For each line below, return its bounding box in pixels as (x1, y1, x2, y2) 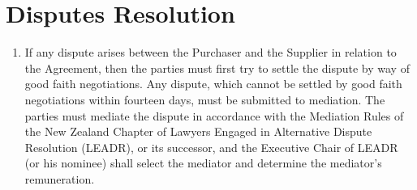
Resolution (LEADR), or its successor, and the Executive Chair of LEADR (24, 138, 398, 155)
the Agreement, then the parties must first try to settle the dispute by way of (24, 59, 410, 76)
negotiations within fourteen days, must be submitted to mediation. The (24, 91, 385, 108)
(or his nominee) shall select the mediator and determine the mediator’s (24, 154, 382, 171)
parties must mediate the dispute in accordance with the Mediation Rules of (24, 107, 404, 124)
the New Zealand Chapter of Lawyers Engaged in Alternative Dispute (24, 123, 372, 140)
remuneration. (24, 170, 95, 187)
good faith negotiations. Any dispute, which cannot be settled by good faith (24, 75, 402, 92)
